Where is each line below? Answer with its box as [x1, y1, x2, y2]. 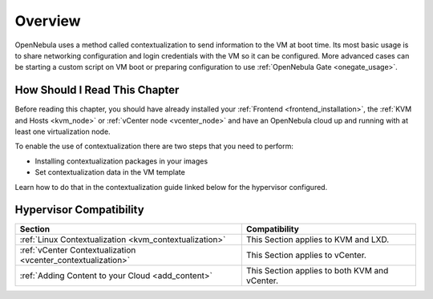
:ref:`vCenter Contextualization [19, 244, 136, 256]
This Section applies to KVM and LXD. [245, 234, 390, 245]
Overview [14, 12, 81, 30]
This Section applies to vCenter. [245, 249, 366, 261]
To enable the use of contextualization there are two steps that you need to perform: [14, 141, 294, 152]
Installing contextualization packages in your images [34, 156, 208, 166]
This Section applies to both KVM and [245, 265, 389, 277]
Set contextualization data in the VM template [34, 168, 186, 177]
